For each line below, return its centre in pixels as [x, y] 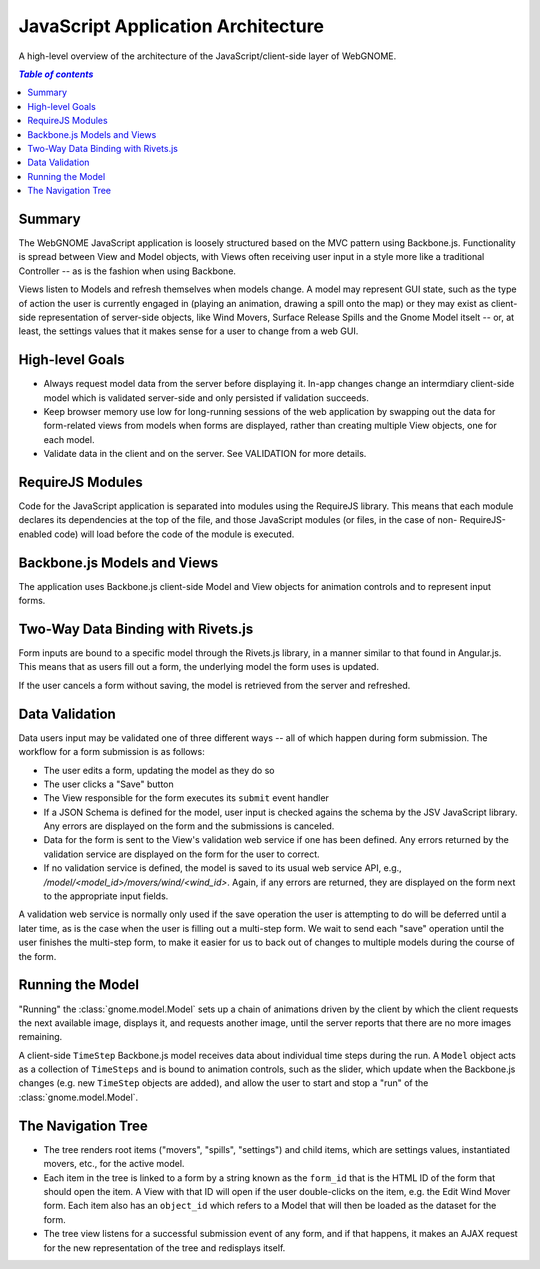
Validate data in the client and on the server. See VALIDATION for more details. [205, 454]
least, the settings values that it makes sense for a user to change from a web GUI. [188, 331]
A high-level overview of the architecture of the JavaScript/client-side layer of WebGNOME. [207, 56]
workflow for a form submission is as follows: [111, 752]
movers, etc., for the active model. [114, 1164]
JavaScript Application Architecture [171, 26]
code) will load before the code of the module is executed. [174, 534]
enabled [35, 534]
